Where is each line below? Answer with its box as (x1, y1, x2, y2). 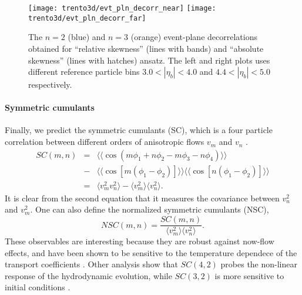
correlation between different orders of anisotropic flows (5, 135, 204, 148)
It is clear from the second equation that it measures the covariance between (5, 191, 280, 204)
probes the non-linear (220, 258, 297, 270)
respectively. (28, 78, 72, 91)
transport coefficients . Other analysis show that (5, 258, 178, 270)
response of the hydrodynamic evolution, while (5, 269, 172, 281)
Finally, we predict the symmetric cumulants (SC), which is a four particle (5, 124, 273, 136)
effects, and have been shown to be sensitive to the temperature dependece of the (5, 246, 297, 258)
